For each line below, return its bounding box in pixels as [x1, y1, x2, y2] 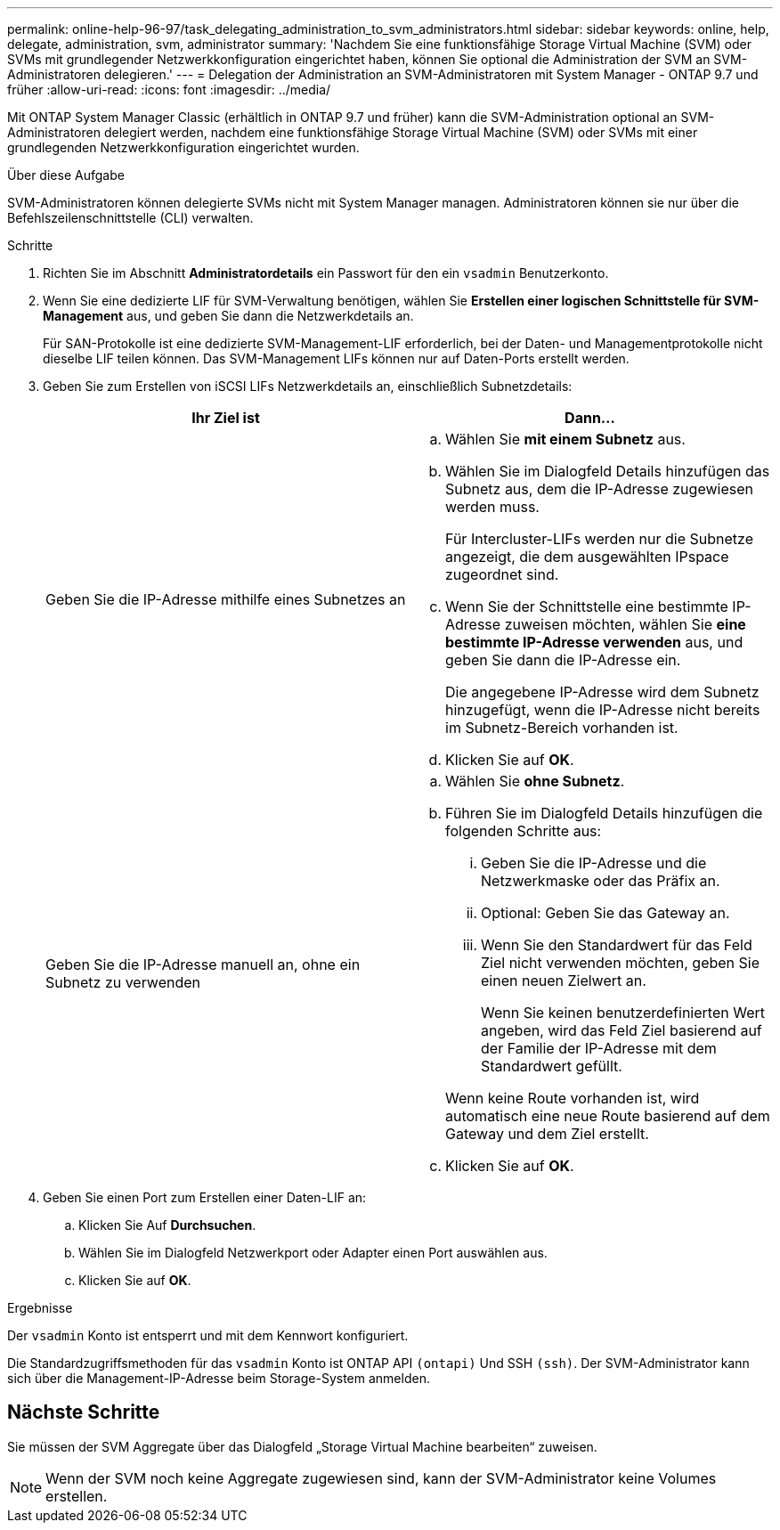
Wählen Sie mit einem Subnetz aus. [445, 430, 686, 448]
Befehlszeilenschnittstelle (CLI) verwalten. [7, 210, 254, 225]
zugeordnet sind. [445, 566, 559, 583]
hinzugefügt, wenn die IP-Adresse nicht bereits [445, 701, 760, 719]
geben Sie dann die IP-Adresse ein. [445, 651, 681, 669]
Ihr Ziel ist [191, 409, 260, 427]
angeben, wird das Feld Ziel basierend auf [481, 1021, 762, 1039]
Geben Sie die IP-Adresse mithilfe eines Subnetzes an [45, 590, 406, 608]
